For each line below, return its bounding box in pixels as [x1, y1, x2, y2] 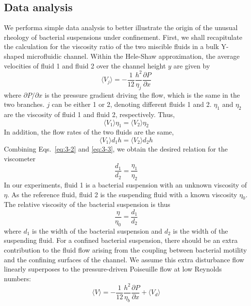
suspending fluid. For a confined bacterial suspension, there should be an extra [4, 235, 238, 245]
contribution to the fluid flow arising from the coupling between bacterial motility [4, 244, 247, 255]
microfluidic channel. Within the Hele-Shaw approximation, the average [27, 51, 240, 61]
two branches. [4, 99, 45, 109]
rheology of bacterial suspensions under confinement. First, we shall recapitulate [4, 32, 242, 42]
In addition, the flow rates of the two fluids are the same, [4, 127, 174, 137]
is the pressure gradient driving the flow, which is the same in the [45, 89, 240, 100]
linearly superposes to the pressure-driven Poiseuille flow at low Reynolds [4, 264, 222, 274]
